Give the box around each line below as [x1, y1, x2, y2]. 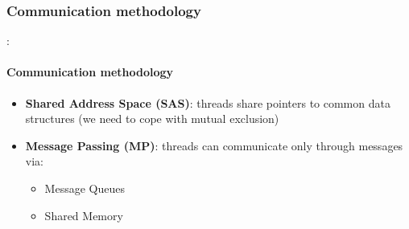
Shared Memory [44, 207, 123, 223]
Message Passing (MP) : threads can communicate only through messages [25, 137, 403, 153]
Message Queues [44, 179, 125, 196]
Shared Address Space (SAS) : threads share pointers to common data [25, 94, 390, 111]
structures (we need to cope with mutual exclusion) [25, 110, 279, 127]
